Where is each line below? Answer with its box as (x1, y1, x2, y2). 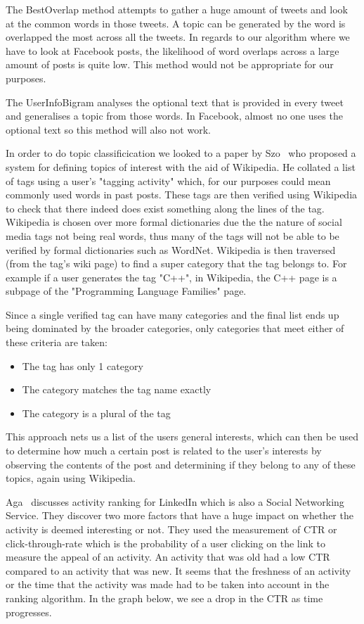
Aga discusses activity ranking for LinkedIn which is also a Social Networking (6, 494, 344, 509)
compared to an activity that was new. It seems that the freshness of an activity (6, 563, 351, 578)
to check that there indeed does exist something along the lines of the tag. (6, 200, 325, 215)
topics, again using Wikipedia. (6, 471, 136, 485)
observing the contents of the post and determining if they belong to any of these (6, 457, 356, 471)
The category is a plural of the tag (22, 405, 171, 420)
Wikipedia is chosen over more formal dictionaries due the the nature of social (6, 215, 342, 229)
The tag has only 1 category (22, 358, 143, 373)
